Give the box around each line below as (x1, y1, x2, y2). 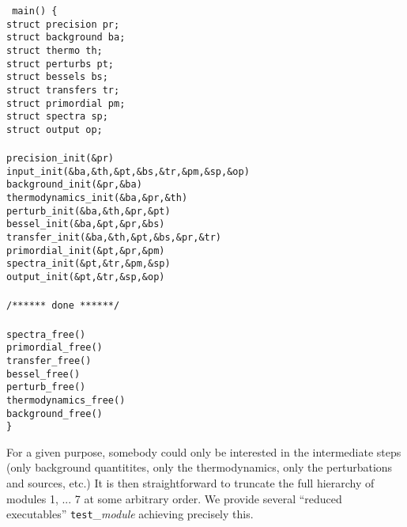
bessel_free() (6, 368, 81, 380)
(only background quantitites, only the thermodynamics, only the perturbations (6, 459, 393, 476)
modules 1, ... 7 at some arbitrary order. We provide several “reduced (6, 490, 342, 506)
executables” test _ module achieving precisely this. (6, 506, 254, 522)
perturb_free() (6, 381, 86, 393)
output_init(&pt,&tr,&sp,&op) (6, 271, 165, 283)
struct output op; (6, 123, 103, 135)
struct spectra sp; (6, 111, 108, 123)
